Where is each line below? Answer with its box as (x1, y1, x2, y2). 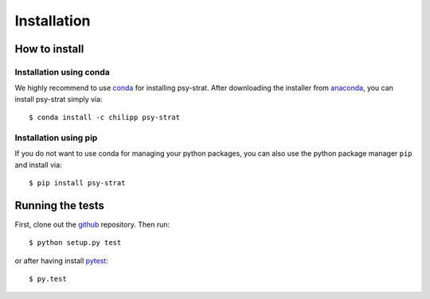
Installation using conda (14, 66, 111, 77)
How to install (14, 42, 84, 56)
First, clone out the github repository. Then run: (14, 219, 170, 229)
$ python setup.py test (29, 239, 122, 247)
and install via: (14, 160, 63, 169)
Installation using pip (14, 132, 98, 143)
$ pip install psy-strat (29, 179, 126, 188)
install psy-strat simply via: (14, 94, 103, 103)
